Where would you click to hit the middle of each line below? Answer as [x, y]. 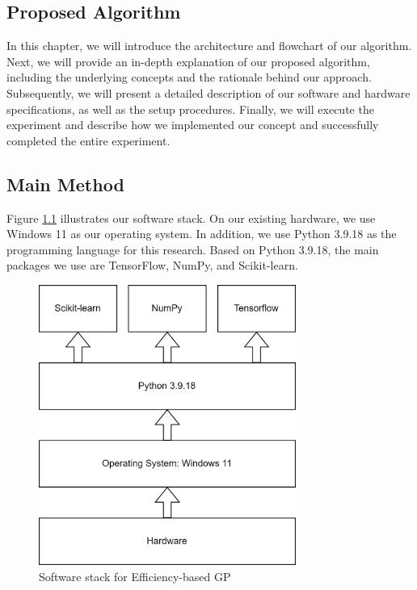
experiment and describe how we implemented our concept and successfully [193, 125]
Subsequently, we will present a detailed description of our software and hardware [208, 92]
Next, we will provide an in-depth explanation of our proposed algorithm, [188, 61]
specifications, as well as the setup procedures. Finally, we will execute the [190, 109]
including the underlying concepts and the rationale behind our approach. [189, 77]
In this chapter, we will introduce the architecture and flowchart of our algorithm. [209, 46]
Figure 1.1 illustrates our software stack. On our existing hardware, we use [191, 218]
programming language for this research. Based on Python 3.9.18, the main [193, 249]
